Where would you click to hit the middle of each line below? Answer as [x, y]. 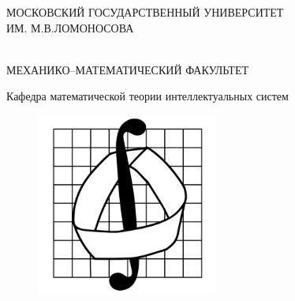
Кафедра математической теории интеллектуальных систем [147, 96]
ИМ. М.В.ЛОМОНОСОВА [70, 27]
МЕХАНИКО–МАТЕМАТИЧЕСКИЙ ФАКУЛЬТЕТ [127, 69]
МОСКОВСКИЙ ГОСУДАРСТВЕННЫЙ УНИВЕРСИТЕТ [145, 12]
